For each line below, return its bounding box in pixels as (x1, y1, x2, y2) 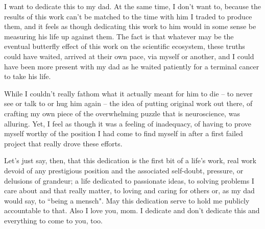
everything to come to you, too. (4, 215, 103, 225)
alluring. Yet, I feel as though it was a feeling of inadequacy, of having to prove (4, 118, 252, 129)
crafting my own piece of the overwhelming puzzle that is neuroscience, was (4, 108, 240, 118)
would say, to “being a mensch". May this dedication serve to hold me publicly (4, 195, 250, 206)
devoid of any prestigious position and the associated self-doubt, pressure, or (4, 165, 244, 175)
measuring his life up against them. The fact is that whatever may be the (4, 31, 234, 41)
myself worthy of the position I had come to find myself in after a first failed (4, 128, 243, 139)
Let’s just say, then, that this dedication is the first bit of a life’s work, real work (4, 155, 257, 166)
